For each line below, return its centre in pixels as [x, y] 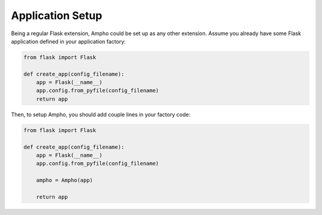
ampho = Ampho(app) [65, 180]
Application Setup [57, 15]
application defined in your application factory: [69, 41]
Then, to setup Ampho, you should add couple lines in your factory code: [101, 114]
